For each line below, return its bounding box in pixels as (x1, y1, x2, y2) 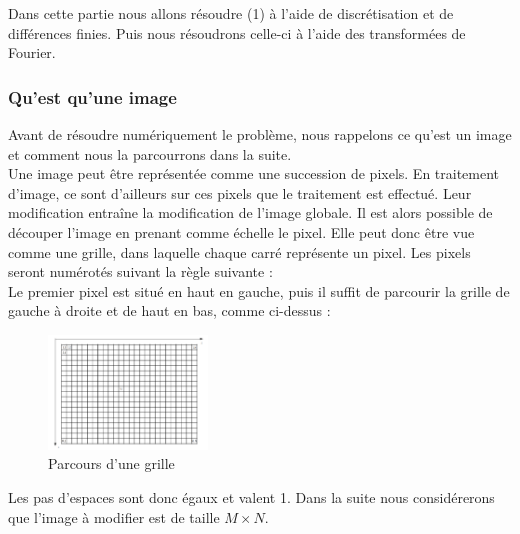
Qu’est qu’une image (8, 84, 177, 109)
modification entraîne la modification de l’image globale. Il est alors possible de (8, 202, 493, 223)
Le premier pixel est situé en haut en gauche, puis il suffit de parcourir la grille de (8, 280, 510, 301)
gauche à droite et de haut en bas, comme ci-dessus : (8, 300, 331, 321)
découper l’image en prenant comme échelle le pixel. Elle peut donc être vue (8, 221, 475, 242)
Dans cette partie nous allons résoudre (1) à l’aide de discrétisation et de (8, 3, 454, 23)
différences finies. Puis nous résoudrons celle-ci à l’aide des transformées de (8, 22, 466, 43)
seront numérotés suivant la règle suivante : (8, 261, 273, 282)
